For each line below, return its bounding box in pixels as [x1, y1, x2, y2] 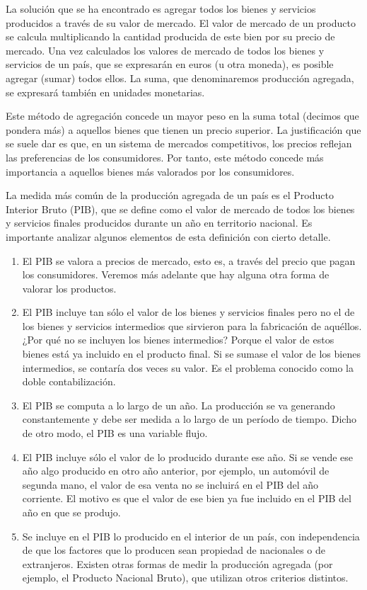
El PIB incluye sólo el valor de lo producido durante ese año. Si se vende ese [22, 449, 354, 464]
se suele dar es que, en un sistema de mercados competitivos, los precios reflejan [6, 136, 352, 151]
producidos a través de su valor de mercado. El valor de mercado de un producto [6, 15, 356, 30]
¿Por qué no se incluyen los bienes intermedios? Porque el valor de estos [22, 332, 334, 347]
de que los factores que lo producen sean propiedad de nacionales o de [22, 543, 325, 557]
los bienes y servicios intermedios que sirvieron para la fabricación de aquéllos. [22, 318, 362, 333]
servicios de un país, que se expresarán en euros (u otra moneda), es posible [6, 57, 334, 72]
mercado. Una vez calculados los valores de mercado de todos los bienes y [6, 42, 325, 57]
